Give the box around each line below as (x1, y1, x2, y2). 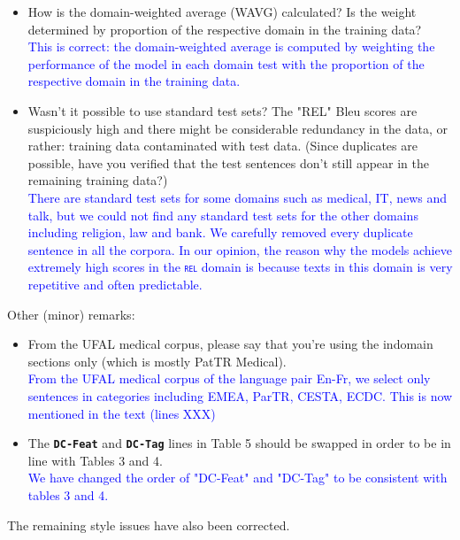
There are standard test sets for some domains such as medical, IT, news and (27, 188, 448, 206)
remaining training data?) (27, 171, 168, 189)
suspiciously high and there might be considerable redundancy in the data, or (27, 119, 448, 137)
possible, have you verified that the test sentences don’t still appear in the (27, 153, 429, 172)
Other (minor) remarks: (7, 305, 135, 323)
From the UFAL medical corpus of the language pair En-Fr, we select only (27, 369, 431, 388)
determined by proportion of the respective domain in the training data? (27, 19, 422, 38)
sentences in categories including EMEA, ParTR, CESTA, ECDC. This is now (27, 386, 453, 405)
